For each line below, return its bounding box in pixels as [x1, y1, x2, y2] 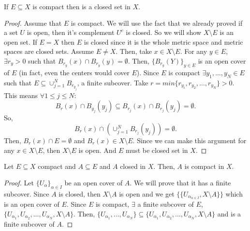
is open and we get [119, 188, 175, 198]
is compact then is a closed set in [32, 1, 131, 11]
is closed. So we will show [126, 27, 202, 37]
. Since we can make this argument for [132, 135, 247, 145]
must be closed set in [126, 145, 188, 155]
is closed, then [59, 188, 101, 198]
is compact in [184, 161, 224, 171]
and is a [217, 209, 241, 219]
